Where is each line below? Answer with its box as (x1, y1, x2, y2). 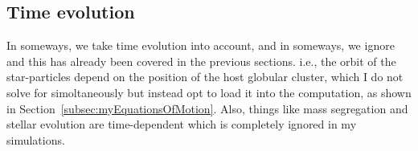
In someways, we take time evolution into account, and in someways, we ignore (6, 37, 395, 54)
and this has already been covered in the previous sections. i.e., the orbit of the (6, 52, 396, 69)
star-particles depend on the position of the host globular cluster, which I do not (6, 68, 404, 85)
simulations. (6, 131, 65, 148)
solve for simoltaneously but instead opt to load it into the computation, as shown (6, 84, 412, 100)
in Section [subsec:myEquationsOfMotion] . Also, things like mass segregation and (6, 100, 408, 116)
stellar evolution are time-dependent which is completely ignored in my (6, 116, 357, 133)
